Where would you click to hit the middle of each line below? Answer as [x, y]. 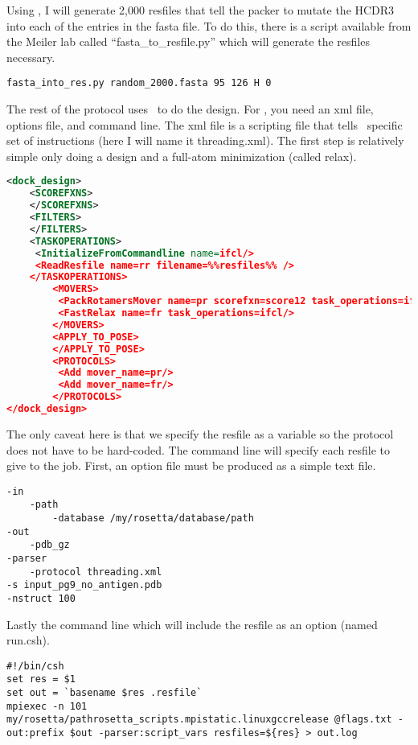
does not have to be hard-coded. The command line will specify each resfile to [199, 449]
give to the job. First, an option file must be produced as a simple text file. [191, 465]
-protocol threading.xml [96, 572]
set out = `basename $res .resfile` [104, 693]
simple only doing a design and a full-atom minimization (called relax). [182, 156]
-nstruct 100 [41, 598]
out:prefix [35, 733]
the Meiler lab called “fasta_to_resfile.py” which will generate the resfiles [188, 41]
